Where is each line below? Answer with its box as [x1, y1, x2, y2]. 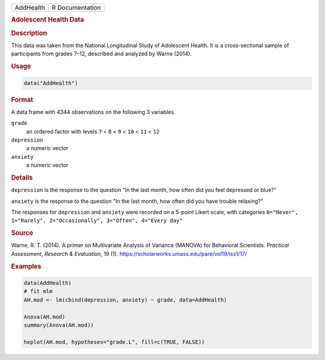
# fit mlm [23, 288, 53, 295]
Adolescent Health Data [11, 16, 84, 24]
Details [11, 173, 33, 182]
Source [11, 229, 34, 237]
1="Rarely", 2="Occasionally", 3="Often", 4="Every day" [11, 217, 183, 224]
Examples [11, 262, 42, 270]
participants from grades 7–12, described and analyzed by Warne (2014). [11, 50, 192, 57]
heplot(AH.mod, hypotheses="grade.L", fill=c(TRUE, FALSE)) [23, 338, 205, 346]
